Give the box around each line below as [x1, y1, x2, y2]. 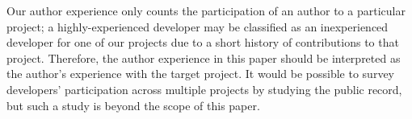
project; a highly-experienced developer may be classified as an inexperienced [6, 18, 389, 35]
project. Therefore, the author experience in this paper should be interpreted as [6, 49, 401, 66]
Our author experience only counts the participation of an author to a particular [6, 2, 406, 18]
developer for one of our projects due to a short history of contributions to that [6, 34, 399, 51]
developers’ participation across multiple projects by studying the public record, [6, 80, 402, 97]
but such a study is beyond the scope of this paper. [6, 96, 260, 113]
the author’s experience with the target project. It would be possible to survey [6, 65, 395, 82]
